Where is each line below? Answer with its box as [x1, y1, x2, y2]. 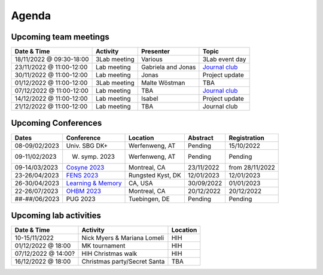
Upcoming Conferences [11, 118, 102, 128]
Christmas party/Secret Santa [81, 258, 165, 266]
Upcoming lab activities [11, 210, 101, 220]
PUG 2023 [66, 195, 96, 203]
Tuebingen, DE [128, 195, 170, 203]
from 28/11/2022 [228, 163, 275, 171]
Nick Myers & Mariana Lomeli [81, 234, 164, 242]
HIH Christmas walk [81, 249, 138, 258]
